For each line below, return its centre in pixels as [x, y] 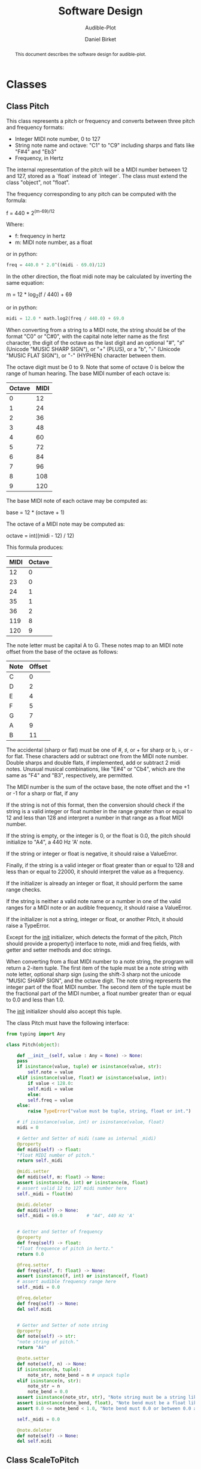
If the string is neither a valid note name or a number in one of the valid [94, 901]
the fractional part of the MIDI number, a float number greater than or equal [99, 993]
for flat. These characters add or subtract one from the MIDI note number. [97, 756]
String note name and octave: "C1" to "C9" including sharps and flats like [105, 145]
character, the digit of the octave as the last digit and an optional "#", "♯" [95, 342]
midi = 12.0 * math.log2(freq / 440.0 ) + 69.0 [65, 318]
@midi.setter [33, 1172]
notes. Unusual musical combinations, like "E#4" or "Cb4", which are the [96, 769]
